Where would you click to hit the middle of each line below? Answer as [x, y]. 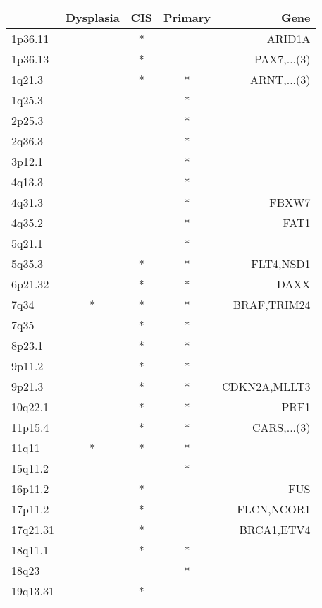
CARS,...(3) [281, 427]
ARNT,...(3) [280, 79]
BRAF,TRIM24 [272, 304]
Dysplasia [92, 17]
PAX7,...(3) [282, 59]
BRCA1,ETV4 [275, 529]
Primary [187, 17]
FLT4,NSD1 [281, 263]
